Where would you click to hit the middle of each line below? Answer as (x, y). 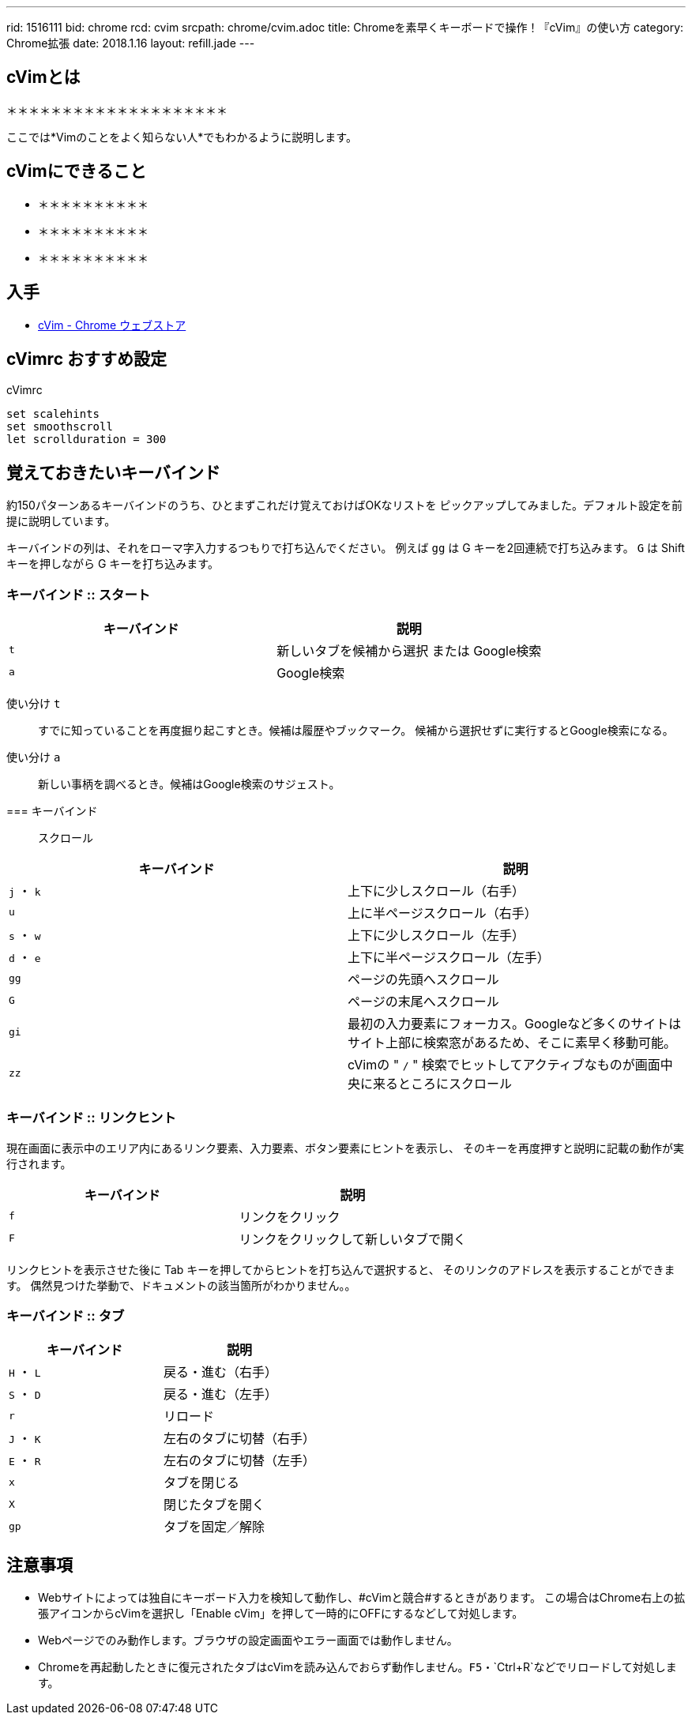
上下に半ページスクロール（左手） (449, 957)
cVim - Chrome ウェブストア (112, 325)
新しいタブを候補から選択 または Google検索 (409, 650)
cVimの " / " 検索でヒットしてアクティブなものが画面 (504, 1064)
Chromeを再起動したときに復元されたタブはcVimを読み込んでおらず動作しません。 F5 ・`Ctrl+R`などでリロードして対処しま (357, 1667)
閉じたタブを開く (214, 1505)
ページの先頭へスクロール (423, 979)
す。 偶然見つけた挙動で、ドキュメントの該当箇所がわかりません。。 (181, 1285)
